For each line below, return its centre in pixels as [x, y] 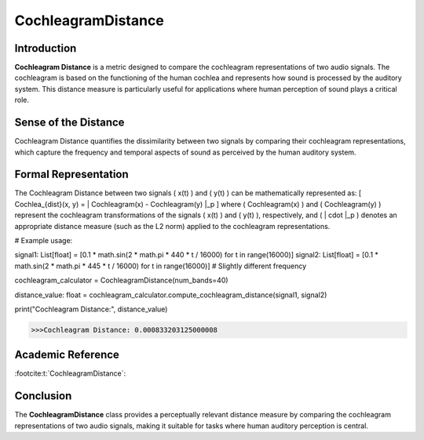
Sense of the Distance [69, 123]
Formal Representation [71, 175]
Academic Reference [67, 355]
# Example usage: [44, 240]
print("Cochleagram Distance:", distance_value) [91, 309]
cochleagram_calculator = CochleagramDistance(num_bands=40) [121, 280]
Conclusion [43, 396]
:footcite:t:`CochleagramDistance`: [70, 373]
